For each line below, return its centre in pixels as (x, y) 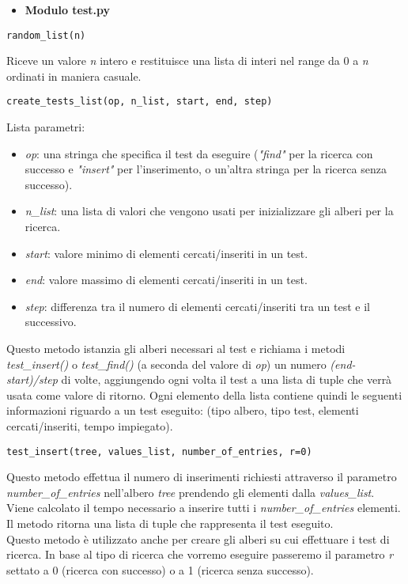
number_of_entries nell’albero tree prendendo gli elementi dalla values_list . (191, 492)
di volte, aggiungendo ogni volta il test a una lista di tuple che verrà (227, 379)
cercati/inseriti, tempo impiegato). (90, 426)
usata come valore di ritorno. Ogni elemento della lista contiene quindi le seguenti (204, 394)
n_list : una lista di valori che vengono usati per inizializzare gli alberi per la (209, 211)
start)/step (32, 379)
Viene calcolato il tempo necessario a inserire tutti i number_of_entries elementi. (204, 508)
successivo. (51, 322)
